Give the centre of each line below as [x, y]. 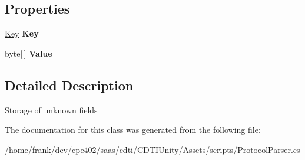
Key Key [22, 33]
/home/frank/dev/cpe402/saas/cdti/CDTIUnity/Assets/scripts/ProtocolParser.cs [152, 149]
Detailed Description [69, 85]
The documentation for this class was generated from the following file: [133, 130]
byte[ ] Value [29, 53]
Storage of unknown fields [51, 110]
